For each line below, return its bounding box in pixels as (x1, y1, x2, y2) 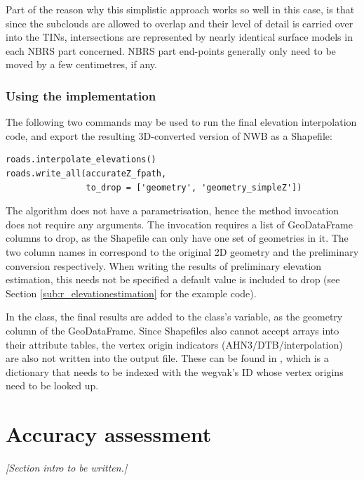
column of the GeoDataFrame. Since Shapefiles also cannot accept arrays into (6, 323, 339, 337)
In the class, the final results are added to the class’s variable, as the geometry (6, 309, 343, 324)
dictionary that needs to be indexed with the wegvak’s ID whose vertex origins (6, 364, 344, 379)
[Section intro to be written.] (6, 460, 128, 474)
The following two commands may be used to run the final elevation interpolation (6, 115, 357, 129)
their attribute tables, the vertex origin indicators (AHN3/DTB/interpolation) (6, 337, 343, 351)
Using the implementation (6, 86, 156, 104)
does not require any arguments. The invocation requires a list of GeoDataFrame (6, 216, 353, 231)
